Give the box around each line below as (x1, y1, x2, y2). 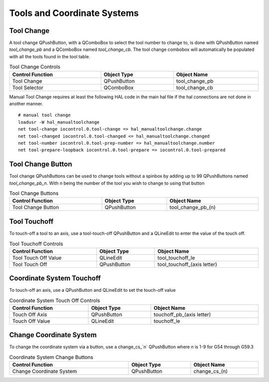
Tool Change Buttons (9, 190, 59, 197)
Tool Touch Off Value (12, 254, 62, 261)
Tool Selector (12, 84, 44, 91)
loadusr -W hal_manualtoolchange (18, 119, 100, 125)
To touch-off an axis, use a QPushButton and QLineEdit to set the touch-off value (9, 287, 176, 293)
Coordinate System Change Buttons (9, 354, 94, 361)
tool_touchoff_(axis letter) (157, 261, 218, 268)
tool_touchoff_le (157, 254, 195, 261)
